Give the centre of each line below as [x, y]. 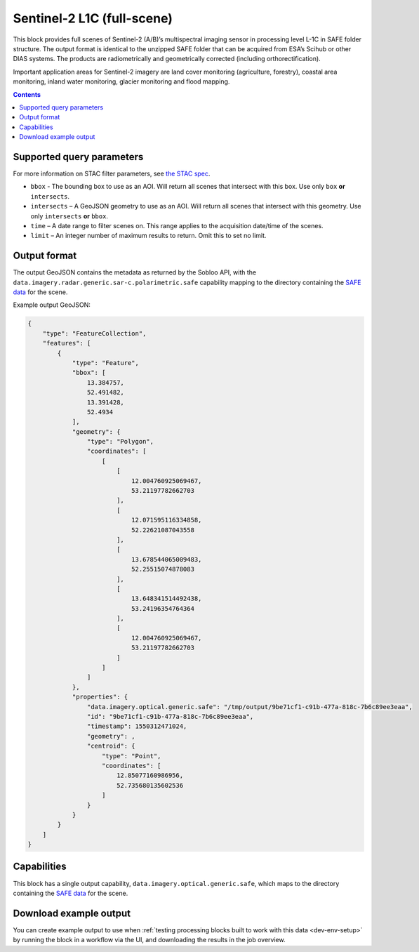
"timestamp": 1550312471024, [137, 726]
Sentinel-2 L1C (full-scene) [93, 18]
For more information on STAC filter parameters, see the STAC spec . [112, 173]
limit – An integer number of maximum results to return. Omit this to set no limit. [148, 236]
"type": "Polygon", [120, 442]
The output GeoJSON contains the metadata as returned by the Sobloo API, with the [134, 272]
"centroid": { [111, 746]
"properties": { [100, 697]
